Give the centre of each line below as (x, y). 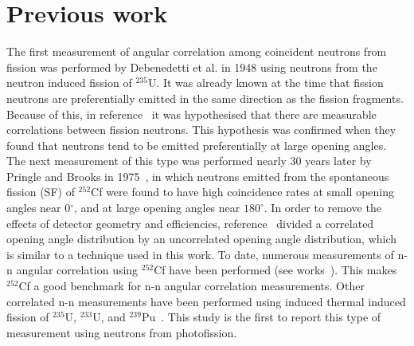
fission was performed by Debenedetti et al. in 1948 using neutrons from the (192, 67)
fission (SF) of (41, 192)
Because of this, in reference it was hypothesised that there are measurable (191, 114)
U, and (109, 317)
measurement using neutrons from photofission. (122, 332)
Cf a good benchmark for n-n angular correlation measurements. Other (191, 286)
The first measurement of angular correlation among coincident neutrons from (197, 51)
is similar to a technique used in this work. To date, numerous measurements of (200, 254)
